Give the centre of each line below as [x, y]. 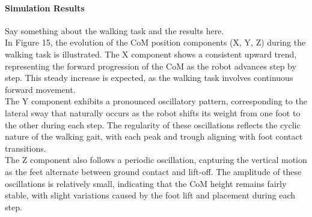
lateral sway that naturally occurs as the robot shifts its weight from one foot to [153, 112]
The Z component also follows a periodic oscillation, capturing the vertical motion [156, 160]
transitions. [26, 148]
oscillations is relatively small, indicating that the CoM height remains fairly [146, 183]
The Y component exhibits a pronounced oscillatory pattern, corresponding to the [156, 101]
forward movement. [40, 89]
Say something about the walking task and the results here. [115, 30]
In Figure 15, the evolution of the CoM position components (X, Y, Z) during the [155, 42]
